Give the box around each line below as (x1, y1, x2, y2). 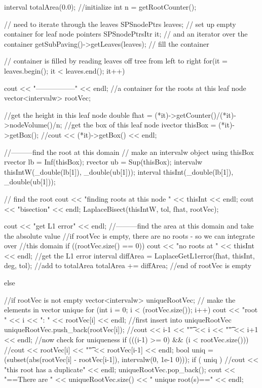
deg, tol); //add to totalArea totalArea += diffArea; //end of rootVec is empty (4, 260, 251, 271)
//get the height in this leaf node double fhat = (4, 109, 153, 120)
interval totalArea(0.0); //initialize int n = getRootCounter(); (4, 2, 197, 12)
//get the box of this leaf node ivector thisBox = (64, 119, 216, 130)
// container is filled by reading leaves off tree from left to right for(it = (4, 55, 228, 66)
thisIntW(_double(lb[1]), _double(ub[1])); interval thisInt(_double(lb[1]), (4, 166, 234, 177)
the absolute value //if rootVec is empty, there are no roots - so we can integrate (4, 230, 255, 241)
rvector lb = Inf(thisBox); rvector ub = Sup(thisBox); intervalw (4, 156, 203, 167)
